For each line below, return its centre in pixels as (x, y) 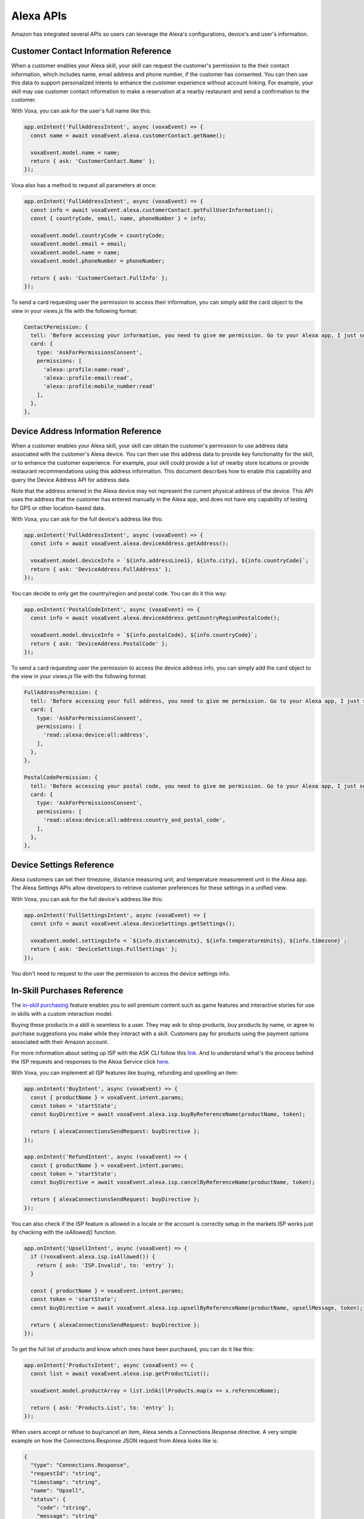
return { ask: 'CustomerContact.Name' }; (93, 161)
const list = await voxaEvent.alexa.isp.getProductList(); (120, 1374)
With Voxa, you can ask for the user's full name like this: (81, 111)
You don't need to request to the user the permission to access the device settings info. (121, 973)
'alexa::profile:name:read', (86, 369)
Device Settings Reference (63, 865)
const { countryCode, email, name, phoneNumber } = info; (119, 218)
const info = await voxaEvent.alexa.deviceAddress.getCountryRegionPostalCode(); (155, 618)
